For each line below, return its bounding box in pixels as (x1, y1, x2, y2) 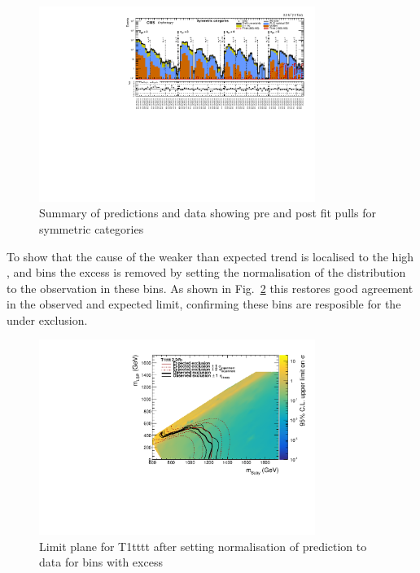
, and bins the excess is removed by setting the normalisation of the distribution (7, 264, 406, 281)
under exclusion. (7, 311, 88, 328)
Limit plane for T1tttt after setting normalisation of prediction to (39, 537, 367, 554)
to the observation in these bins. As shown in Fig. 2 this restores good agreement (7, 279, 413, 296)
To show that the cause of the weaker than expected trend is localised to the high (7, 247, 414, 265)
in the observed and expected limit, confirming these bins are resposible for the (7, 295, 401, 313)
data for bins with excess (39, 553, 163, 571)
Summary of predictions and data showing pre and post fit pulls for (39, 204, 376, 221)
